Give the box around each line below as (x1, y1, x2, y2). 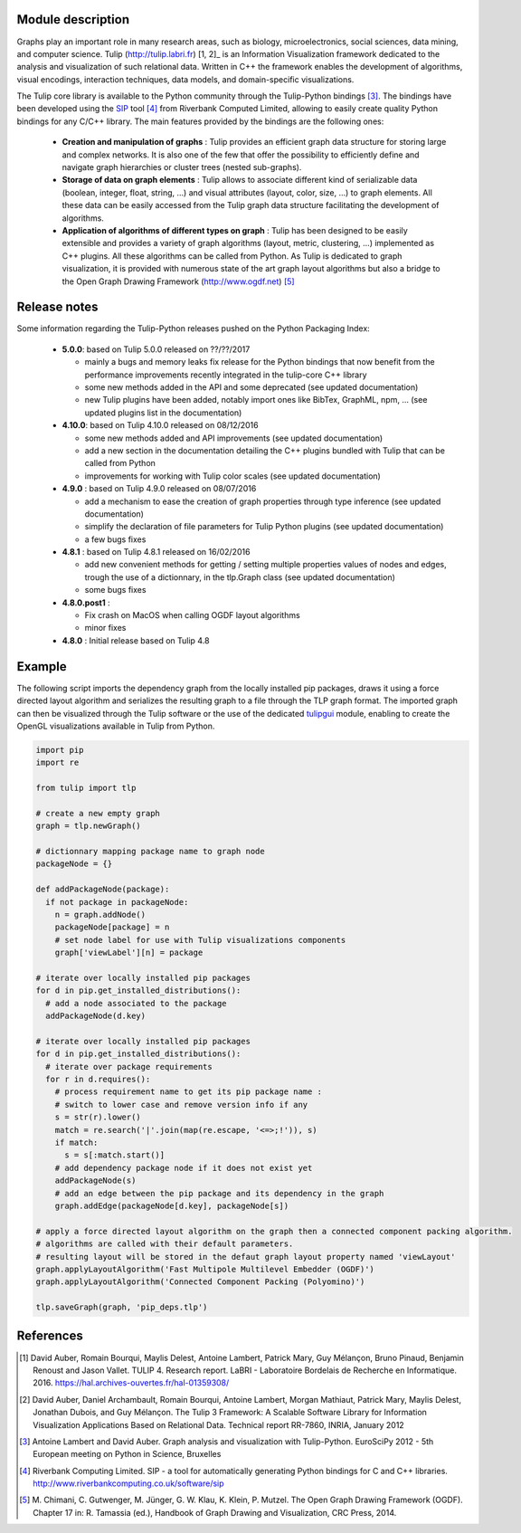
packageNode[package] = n (54, 922, 170, 932)
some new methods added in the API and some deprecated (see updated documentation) (84, 382, 419, 393)
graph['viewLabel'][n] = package (54, 947, 204, 958)
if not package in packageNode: (45, 897, 189, 907)
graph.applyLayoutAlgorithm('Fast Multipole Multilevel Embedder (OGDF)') (35, 1263, 375, 1274)
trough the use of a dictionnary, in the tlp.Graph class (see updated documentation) (84, 571, 395, 583)
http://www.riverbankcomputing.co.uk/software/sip (33, 1478, 225, 1489)
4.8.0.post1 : (62, 597, 110, 608)
